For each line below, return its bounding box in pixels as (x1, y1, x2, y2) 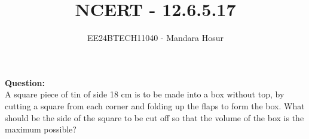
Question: (5, 76, 45, 89)
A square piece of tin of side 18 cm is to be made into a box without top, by (5, 88, 284, 100)
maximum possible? (5, 123, 77, 135)
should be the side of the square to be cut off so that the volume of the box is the (5, 111, 304, 124)
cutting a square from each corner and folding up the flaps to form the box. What (5, 99, 305, 112)
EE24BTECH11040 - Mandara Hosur (87, 31, 224, 44)
